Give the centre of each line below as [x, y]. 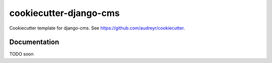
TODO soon [21, 54]
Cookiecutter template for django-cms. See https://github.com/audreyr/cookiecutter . [97, 28]
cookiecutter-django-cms [64, 13]
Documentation [34, 42]
